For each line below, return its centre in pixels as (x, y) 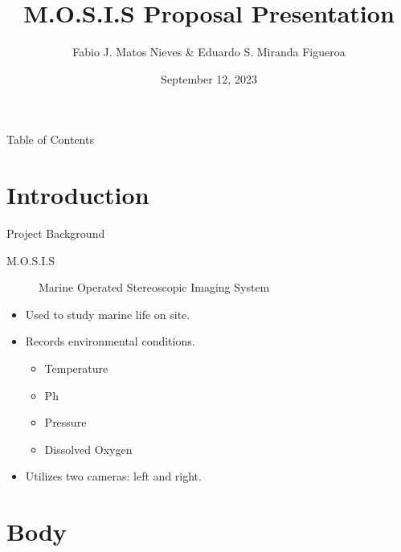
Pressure (65, 422)
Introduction (78, 195)
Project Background (56, 233)
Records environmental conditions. (110, 341)
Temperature (76, 368)
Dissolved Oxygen (88, 449)
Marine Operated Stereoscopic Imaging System (154, 287)
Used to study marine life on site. (108, 314)
